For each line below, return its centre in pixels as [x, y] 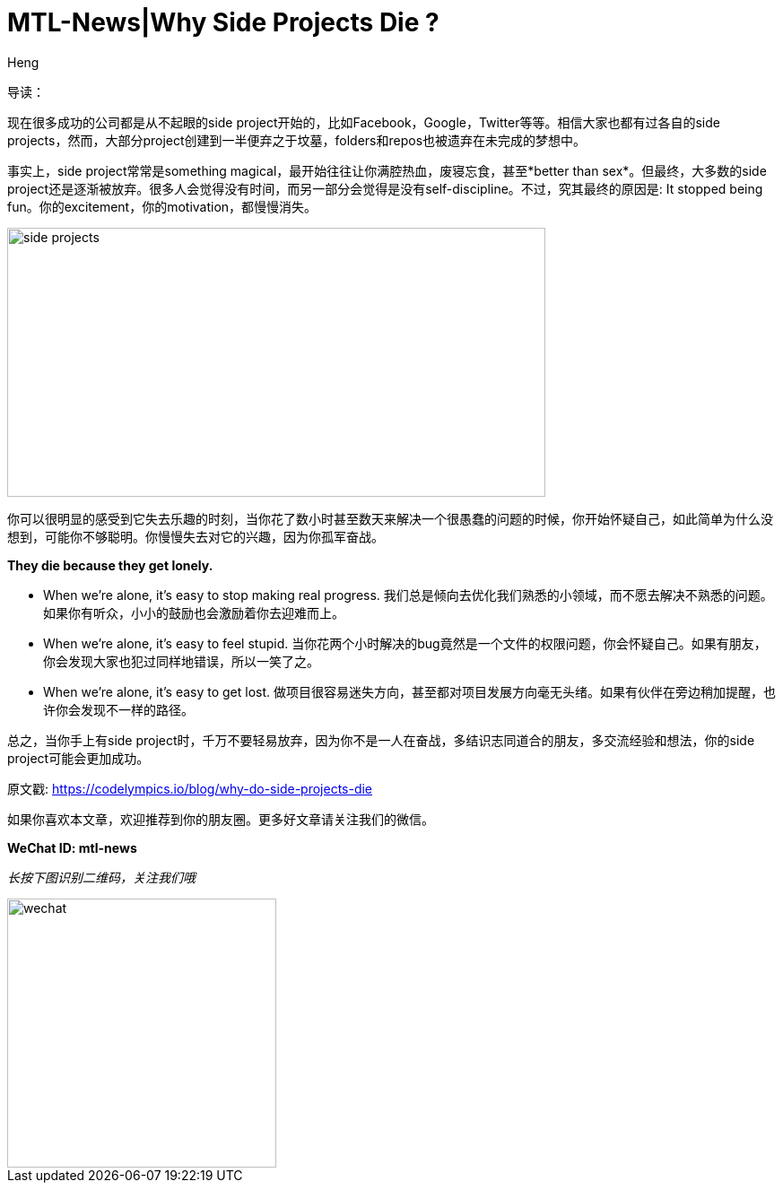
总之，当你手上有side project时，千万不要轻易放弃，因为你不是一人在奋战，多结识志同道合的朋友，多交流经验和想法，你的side [381, 740]
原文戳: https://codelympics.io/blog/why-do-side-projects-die [190, 788]
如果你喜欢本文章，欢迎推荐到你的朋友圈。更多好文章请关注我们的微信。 [221, 819]
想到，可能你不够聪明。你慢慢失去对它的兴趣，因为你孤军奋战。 [196, 536]
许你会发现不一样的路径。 [118, 709]
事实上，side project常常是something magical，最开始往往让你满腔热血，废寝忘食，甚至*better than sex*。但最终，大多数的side [387, 170]
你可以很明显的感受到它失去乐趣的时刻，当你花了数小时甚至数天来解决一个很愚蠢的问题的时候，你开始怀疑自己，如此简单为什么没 [390, 518]
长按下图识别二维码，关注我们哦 [101, 877]
